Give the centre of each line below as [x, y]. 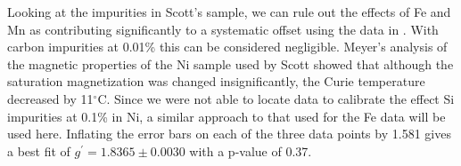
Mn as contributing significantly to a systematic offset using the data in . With [223, 29]
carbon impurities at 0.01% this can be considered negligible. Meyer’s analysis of [227, 47]
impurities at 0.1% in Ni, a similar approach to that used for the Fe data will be [226, 116]
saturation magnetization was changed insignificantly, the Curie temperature [216, 81]
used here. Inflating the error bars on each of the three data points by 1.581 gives [229, 134]
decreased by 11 [50, 98]
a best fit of [39, 150]
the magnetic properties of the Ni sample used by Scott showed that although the [230, 63]
